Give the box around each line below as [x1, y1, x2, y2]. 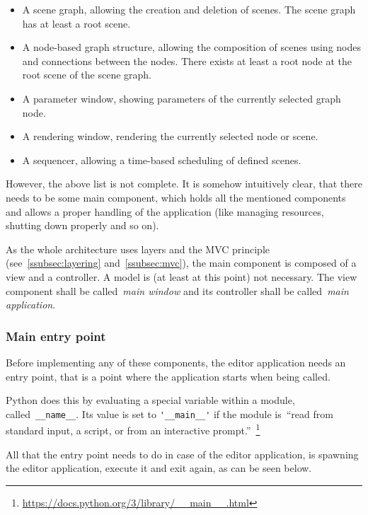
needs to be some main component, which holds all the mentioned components [6, 190, 346, 204]
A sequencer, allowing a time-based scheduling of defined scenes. [22, 152, 301, 167]
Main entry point [6, 327, 106, 345]
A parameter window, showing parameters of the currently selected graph [22, 91, 341, 105]
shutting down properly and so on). [6, 218, 159, 233]
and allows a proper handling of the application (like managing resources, [6, 204, 324, 219]
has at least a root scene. [22, 16, 131, 30]
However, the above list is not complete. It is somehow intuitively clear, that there [6, 176, 362, 191]
